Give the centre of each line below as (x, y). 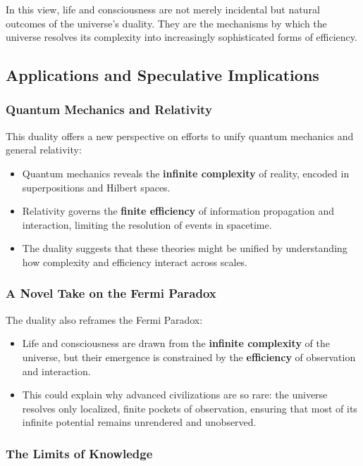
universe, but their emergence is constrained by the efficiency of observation (189, 357)
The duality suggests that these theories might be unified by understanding (185, 248)
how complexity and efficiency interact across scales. (135, 262)
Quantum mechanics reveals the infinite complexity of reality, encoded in (186, 173)
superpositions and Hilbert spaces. (96, 187)
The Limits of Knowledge (79, 453)
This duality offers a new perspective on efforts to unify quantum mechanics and (180, 136)
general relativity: (44, 150)
